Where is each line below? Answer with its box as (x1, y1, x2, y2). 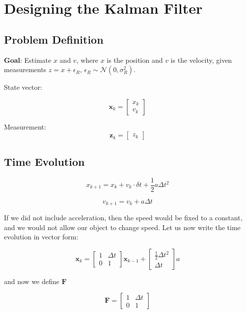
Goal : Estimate (4, 54, 52, 65)
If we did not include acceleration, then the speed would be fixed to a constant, (4, 212, 243, 223)
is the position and (107, 54, 163, 65)
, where (76, 54, 99, 65)
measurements (4, 64, 47, 75)
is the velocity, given (170, 54, 232, 65)
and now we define (4, 276, 59, 286)
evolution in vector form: (4, 232, 79, 242)
